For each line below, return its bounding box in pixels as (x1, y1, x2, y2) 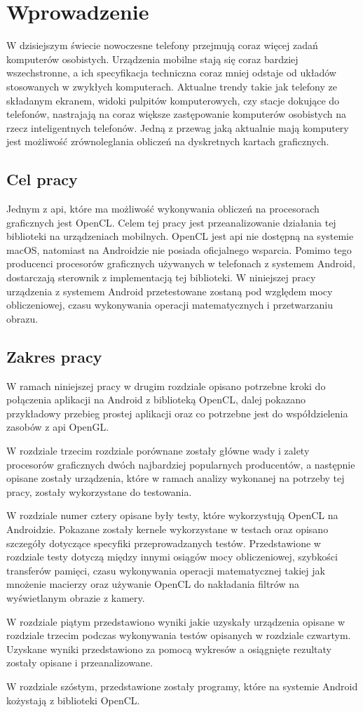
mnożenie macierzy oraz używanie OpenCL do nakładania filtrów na (6, 577, 300, 591)
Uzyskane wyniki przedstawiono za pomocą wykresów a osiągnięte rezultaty (6, 641, 331, 656)
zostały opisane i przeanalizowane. (6, 655, 153, 670)
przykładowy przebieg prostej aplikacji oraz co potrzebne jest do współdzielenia (6, 405, 348, 420)
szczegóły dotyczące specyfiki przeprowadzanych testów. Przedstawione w (6, 535, 321, 550)
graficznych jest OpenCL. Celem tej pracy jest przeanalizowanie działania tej (6, 215, 336, 229)
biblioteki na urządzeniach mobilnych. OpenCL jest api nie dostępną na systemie (6, 229, 354, 243)
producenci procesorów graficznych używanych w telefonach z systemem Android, (6, 256, 355, 271)
